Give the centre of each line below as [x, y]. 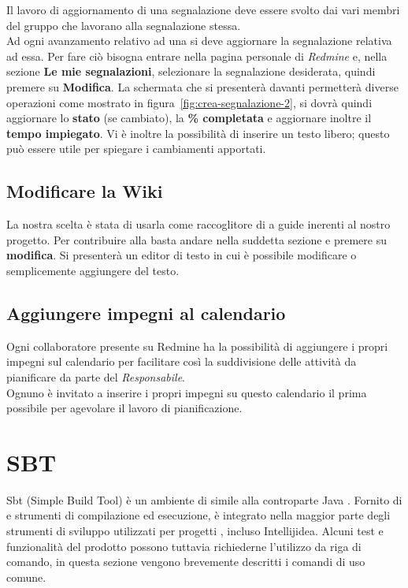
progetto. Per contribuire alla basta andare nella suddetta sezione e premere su [197, 239]
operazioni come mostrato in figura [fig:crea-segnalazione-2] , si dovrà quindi [189, 102]
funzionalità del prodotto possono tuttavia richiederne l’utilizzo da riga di [184, 546]
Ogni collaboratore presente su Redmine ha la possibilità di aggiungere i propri [197, 346]
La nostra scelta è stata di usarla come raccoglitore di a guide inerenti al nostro [198, 224]
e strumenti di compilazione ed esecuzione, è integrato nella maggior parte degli [198, 515]
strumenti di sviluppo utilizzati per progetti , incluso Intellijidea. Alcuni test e [195, 530]
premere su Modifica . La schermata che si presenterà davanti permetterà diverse [202, 86]
